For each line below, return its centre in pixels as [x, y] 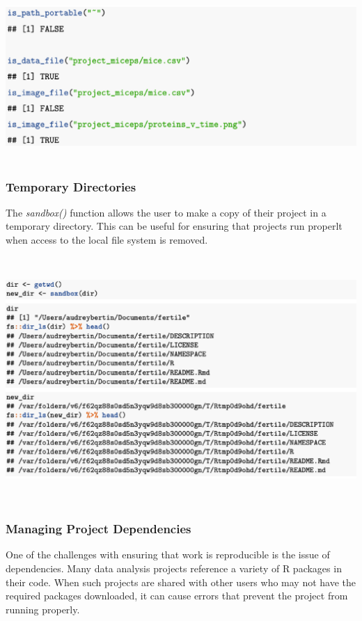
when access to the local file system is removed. [107, 239]
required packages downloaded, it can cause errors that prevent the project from [177, 596]
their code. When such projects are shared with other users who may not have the [181, 582]
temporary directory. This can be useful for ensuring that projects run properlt [174, 226]
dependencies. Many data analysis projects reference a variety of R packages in [174, 568]
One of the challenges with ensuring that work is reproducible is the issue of [168, 555]
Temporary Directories [71, 186]
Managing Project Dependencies [99, 529]
